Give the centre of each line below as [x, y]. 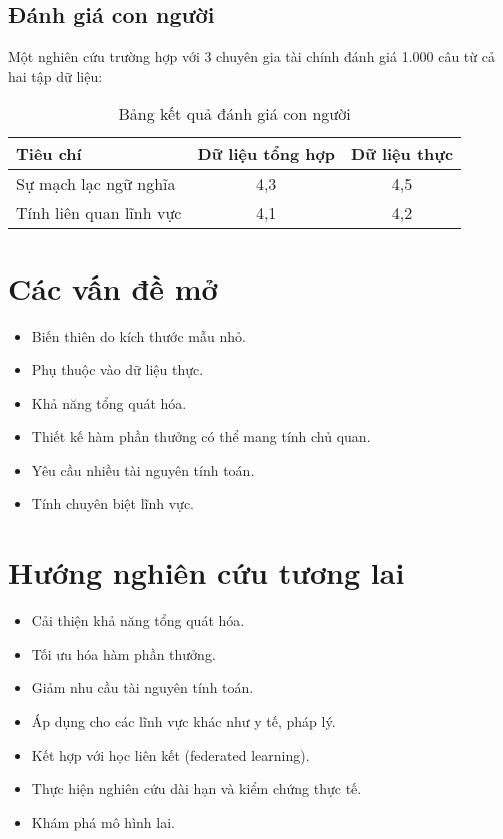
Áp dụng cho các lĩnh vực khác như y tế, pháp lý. [183, 720]
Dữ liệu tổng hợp [266, 154]
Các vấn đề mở [113, 287]
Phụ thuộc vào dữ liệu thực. [117, 369]
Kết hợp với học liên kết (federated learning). [170, 754]
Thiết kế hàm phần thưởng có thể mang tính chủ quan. [201, 436]
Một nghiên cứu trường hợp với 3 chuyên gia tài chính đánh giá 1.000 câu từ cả [251, 56]
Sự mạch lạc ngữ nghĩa [96, 184]
